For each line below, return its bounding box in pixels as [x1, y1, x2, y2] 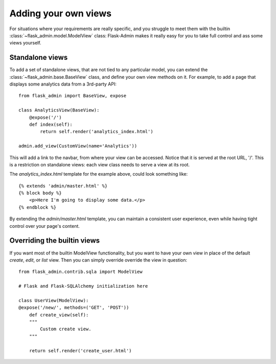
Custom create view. [40, 326, 91, 332]
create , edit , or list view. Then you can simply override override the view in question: [9, 256, 188, 263]
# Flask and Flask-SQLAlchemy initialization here [18, 283, 148, 289]
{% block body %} [18, 190, 62, 196]
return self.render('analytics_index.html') [40, 129, 153, 135]
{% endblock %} [18, 204, 57, 210]
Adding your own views [9, 8, 112, 19]
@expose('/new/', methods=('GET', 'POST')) [18, 305, 129, 311]
